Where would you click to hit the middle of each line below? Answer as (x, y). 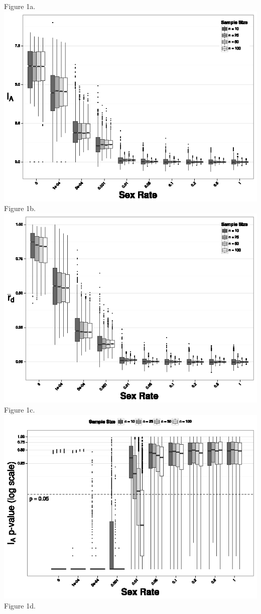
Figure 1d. (20, 605)
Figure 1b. (20, 208)
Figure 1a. (20, 6)
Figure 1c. (20, 409)
